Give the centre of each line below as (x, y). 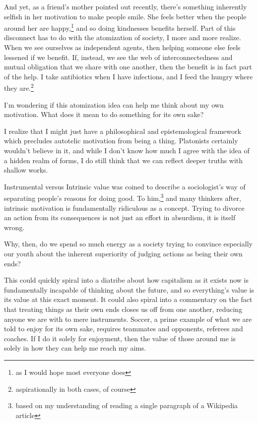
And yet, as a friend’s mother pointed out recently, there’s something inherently (126, 6)
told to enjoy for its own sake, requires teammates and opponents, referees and (124, 329)
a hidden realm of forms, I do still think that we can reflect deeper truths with (124, 160)
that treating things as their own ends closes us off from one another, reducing (123, 309)
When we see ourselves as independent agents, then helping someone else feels (122, 47)
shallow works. (26, 170)
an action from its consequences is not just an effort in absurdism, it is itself (120, 217)
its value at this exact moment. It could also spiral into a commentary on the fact (128, 299)
